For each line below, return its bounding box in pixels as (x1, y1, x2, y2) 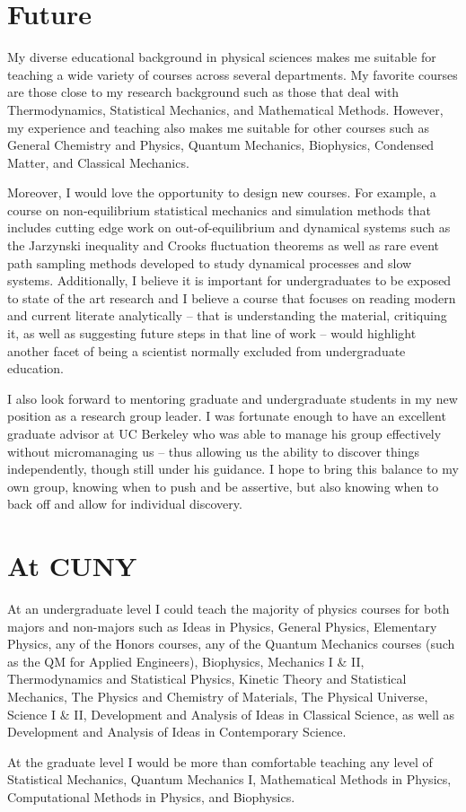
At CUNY (7, 547, 137, 584)
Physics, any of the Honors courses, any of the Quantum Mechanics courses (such (7, 634, 455, 653)
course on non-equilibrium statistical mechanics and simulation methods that (7, 200, 431, 219)
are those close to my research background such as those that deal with (7, 83, 400, 101)
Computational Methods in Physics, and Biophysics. (7, 788, 295, 807)
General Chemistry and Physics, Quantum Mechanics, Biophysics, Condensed (7, 135, 435, 154)
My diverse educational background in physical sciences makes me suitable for (7, 48, 436, 66)
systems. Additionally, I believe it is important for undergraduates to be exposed (7, 271, 452, 290)
